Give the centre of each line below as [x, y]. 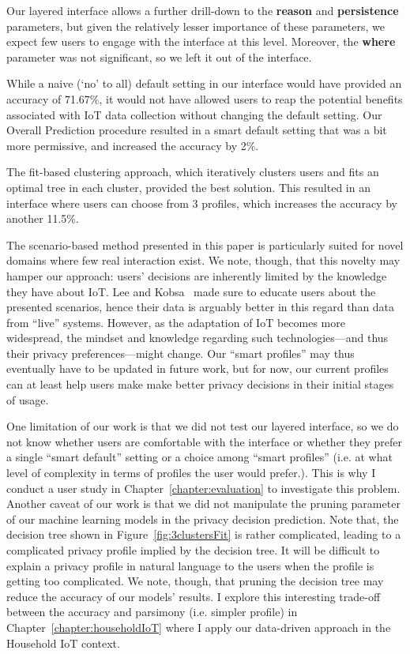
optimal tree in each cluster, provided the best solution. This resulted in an [188, 187]
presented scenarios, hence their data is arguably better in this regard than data [201, 307]
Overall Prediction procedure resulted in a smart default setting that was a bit [197, 130]
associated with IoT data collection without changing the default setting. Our [194, 114]
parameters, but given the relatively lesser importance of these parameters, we [196, 26]
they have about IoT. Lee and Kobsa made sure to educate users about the [191, 291]
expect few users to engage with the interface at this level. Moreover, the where [201, 41]
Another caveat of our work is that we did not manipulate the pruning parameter [203, 504]
